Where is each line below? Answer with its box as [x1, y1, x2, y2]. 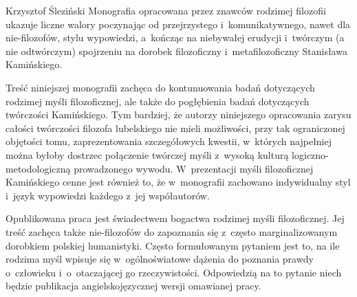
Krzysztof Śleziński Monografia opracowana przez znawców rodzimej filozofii [6, 3, 326, 17]
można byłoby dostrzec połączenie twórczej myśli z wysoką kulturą [6, 147, 289, 162]
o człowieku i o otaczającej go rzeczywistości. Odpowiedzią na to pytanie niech [6, 265, 342, 279]
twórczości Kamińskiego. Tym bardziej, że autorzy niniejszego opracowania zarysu [6, 107, 351, 122]
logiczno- [292, 147, 329, 162]
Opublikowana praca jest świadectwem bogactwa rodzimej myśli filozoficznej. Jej [6, 211, 345, 225]
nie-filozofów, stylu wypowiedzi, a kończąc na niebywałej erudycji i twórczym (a [6, 30, 345, 45]
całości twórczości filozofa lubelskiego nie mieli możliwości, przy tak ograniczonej [6, 120, 345, 135]
